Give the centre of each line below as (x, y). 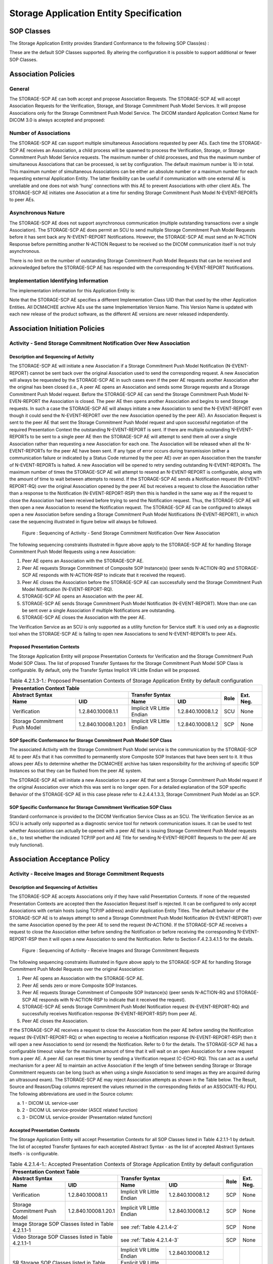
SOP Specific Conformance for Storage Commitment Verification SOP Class (90, 807)
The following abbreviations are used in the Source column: (71, 1094)
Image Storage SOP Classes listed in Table (63, 1224)
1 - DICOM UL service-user (50, 1103)
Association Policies (42, 74)
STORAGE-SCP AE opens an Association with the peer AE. (83, 596)
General (19, 88)
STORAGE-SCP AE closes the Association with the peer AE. (84, 617)
